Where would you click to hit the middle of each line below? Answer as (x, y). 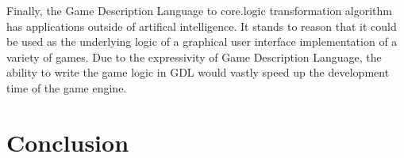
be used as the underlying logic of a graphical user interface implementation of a (202, 41)
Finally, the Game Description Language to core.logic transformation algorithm (200, 10)
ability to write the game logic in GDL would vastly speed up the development (198, 72)
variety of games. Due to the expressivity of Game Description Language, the (194, 56)
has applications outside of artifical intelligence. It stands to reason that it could (202, 26)
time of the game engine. (67, 87)
